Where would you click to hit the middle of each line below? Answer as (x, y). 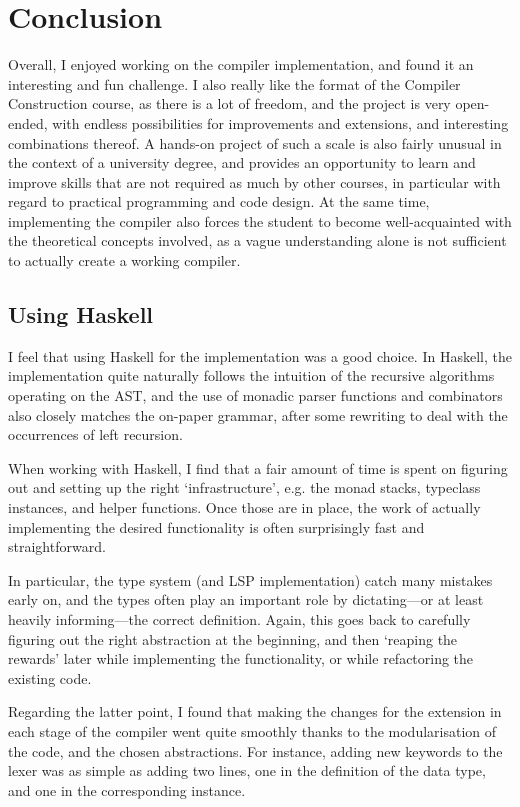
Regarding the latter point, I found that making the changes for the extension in (255, 711)
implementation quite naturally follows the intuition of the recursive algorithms (251, 375)
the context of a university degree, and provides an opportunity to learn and (242, 162)
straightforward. (57, 546)
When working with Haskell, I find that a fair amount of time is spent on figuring (258, 467)
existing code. (50, 677)
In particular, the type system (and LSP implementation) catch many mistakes (250, 579)
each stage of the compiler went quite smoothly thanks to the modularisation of (252, 730)
